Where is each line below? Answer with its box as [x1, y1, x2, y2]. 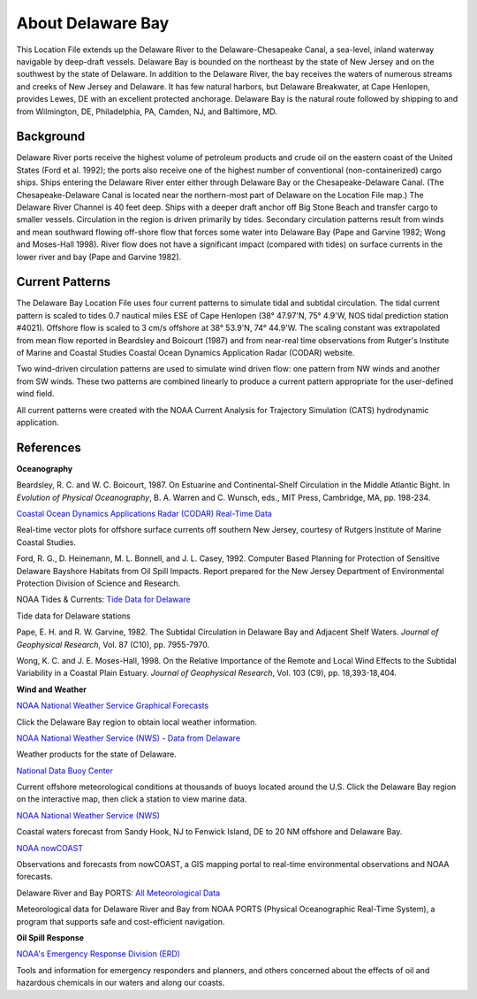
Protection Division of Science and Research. [16, 578, 181, 588]
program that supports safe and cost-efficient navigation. [16, 916, 225, 926]
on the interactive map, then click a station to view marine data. [16, 794, 247, 804]
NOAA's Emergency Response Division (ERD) [16, 949, 181, 959]
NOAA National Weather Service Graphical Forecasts [16, 700, 209, 711]
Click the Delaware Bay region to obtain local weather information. [16, 717, 258, 727]
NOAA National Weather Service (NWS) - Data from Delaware [16, 733, 241, 743]
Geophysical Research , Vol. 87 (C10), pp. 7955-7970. [16, 639, 210, 649]
